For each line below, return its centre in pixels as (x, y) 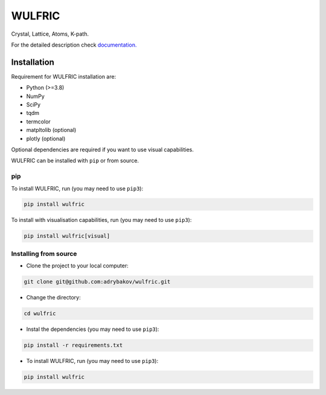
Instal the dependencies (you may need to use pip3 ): (93, 329)
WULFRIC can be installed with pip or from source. (75, 161)
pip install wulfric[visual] (67, 236)
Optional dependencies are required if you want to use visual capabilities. (103, 149)
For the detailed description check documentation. (74, 45)
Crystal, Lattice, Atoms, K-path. (50, 34)
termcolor (38, 122)
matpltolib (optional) (51, 130)
